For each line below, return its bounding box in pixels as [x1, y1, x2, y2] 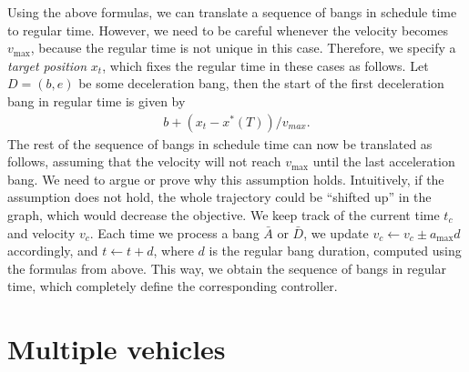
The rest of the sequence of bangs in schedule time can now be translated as [7, 134, 433, 153]
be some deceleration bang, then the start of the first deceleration [78, 74, 444, 93]
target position [7, 55, 87, 75]
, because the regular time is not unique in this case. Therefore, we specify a [30, 38, 456, 57]
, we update [303, 223, 369, 242]
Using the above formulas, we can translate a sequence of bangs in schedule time [7, 3, 457, 21]
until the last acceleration [312, 152, 455, 171]
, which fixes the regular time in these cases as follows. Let [102, 55, 429, 75]
